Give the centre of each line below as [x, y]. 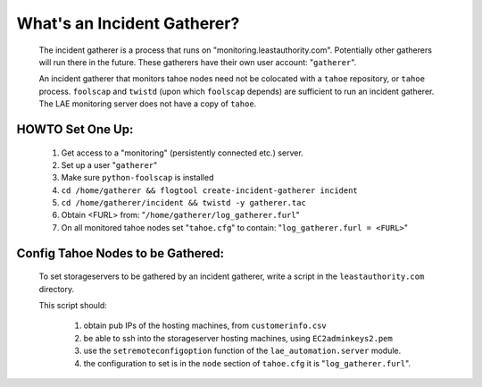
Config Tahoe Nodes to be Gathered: [120, 253]
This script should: [73, 306]
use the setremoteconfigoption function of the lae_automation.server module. [242, 351]
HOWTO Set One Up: [75, 129]
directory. [57, 289]
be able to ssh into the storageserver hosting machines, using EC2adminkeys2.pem [238, 338]
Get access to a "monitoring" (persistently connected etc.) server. [182, 153]
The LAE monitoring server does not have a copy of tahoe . [148, 104]
